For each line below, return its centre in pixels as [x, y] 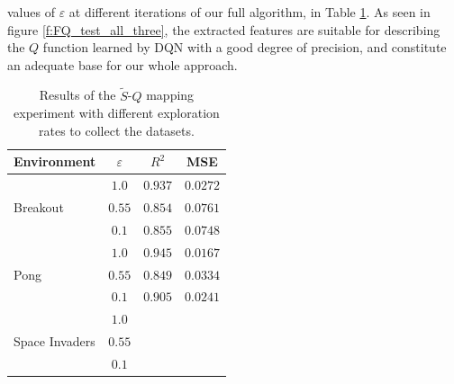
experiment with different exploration [117, 113]
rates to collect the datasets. [117, 130]
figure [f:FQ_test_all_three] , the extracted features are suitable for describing [224, 29]
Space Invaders [54, 341]
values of [31, 12]
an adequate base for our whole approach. [123, 64]
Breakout [39, 207]
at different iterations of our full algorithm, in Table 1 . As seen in [250, 12]
